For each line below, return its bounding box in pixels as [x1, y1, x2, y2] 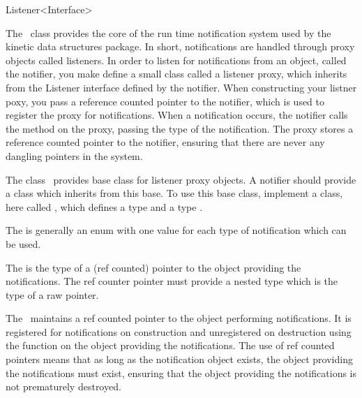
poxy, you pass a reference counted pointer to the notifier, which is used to [6, 94, 325, 108]
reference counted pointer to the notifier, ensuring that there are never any [6, 135, 325, 149]
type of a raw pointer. [6, 287, 99, 302]
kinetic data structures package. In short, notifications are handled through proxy [6, 39, 355, 54]
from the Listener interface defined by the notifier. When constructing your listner [6, 80, 357, 94]
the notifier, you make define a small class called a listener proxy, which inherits [6, 66, 347, 81]
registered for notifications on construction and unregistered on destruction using [6, 324, 352, 339]
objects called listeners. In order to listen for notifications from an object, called [6, 52, 347, 67]
